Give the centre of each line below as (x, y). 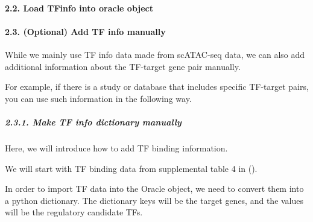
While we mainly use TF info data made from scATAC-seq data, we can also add (155, 54)
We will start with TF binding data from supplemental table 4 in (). (131, 168)
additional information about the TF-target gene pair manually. (123, 66)
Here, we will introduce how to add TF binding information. (116, 147)
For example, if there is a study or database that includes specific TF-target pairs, (157, 87)
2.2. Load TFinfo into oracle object (79, 8)
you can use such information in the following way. (98, 98)
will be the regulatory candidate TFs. (74, 212)
